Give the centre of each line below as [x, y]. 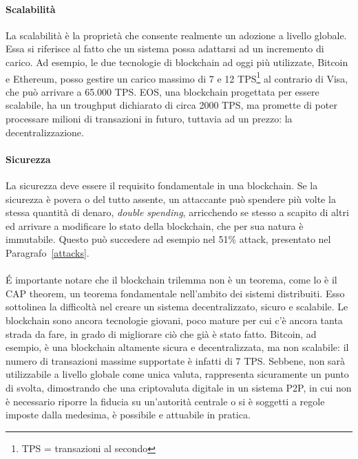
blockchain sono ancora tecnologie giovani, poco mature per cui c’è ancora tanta [174, 320]
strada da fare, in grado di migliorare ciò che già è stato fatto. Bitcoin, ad [161, 333]
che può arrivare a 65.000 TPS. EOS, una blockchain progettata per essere [162, 91]
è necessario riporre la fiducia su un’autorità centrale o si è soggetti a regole [165, 401]
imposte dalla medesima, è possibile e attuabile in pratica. [128, 415]
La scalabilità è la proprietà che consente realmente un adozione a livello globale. [176, 35]
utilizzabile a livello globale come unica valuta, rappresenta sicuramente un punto [177, 374]
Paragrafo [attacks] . [48, 252]
